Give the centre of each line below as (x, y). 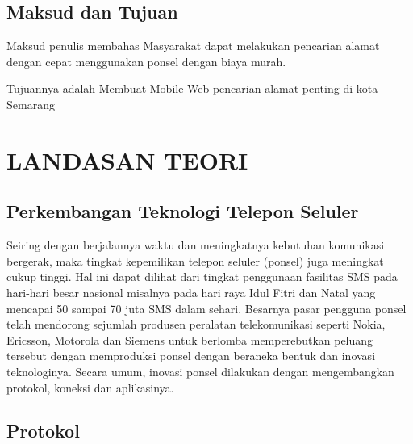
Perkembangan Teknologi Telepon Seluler (183, 211)
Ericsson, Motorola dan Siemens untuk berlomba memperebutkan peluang (190, 339)
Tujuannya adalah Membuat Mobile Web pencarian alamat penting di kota (192, 88)
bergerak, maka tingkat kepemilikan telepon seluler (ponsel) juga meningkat (195, 260)
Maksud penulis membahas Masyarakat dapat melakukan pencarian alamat (193, 46)
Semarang (31, 104)
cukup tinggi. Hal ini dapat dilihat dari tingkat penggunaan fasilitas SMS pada (202, 276)
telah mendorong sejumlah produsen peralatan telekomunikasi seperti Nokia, (196, 324)
